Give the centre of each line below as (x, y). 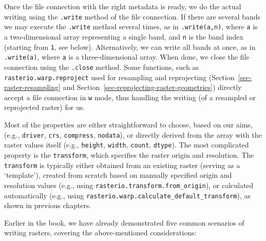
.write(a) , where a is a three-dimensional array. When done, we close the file (127, 57)
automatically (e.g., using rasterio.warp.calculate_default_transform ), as (127, 195)
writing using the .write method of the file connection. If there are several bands (132, 16)
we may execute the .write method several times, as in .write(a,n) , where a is (131, 26)
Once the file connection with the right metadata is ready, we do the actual (123, 6)
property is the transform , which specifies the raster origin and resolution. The (129, 154)
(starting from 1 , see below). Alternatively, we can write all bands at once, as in (130, 47)
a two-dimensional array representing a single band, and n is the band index (124, 36)
